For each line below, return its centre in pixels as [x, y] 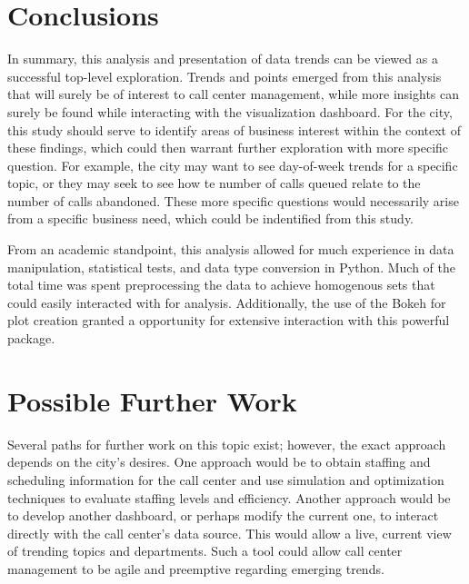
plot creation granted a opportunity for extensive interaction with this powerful [229, 320]
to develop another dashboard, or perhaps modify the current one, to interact [223, 515]
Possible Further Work [152, 400]
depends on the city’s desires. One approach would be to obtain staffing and [219, 462]
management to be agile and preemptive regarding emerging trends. [196, 568]
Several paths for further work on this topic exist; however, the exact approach [227, 444]
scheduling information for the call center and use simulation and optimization [226, 479]
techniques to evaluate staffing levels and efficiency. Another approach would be [229, 497]
